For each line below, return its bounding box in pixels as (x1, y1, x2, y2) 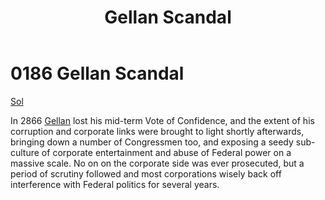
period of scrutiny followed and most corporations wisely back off (10, 167, 282, 180)
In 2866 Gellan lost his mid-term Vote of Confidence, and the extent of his (10, 114, 315, 126)
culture (10, 146, 40, 158)
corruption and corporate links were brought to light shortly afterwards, (10, 125, 305, 137)
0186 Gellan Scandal (10, 62, 185, 85)
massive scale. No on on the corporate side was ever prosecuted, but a (10, 157, 305, 169)
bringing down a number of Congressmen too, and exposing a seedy (10, 136, 294, 148)
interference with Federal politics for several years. (10, 178, 220, 190)
